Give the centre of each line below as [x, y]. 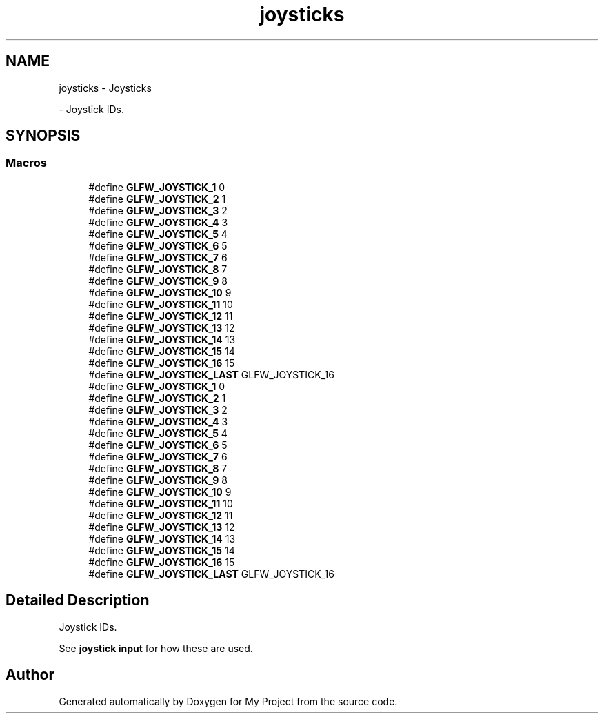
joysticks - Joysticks [105, 88]
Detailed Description [78, 600]
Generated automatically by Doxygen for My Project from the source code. [228, 701]
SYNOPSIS [43, 136]
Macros [26, 163]
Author [30, 675]
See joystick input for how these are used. [156, 648]
